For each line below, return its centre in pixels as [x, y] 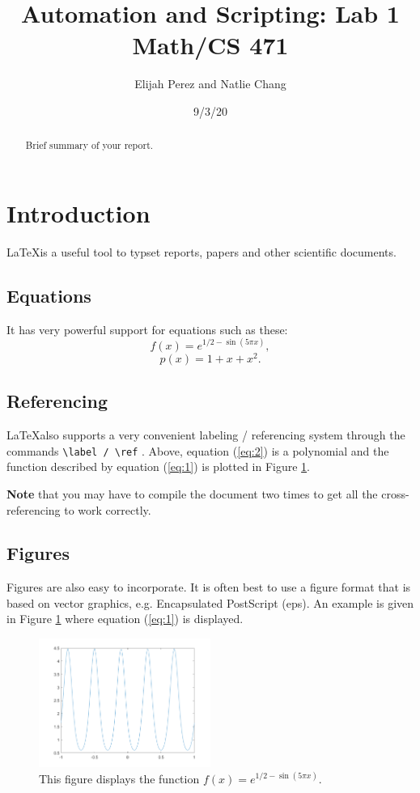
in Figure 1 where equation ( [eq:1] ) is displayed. [125, 619]
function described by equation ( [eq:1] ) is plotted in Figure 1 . [159, 466]
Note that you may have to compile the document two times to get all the [192, 493]
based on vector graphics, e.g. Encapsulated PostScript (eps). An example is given [210, 602]
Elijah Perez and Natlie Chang [210, 84]
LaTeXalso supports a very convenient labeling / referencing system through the [206, 435]
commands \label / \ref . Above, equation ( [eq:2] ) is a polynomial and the [198, 450]
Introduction [78, 212]
